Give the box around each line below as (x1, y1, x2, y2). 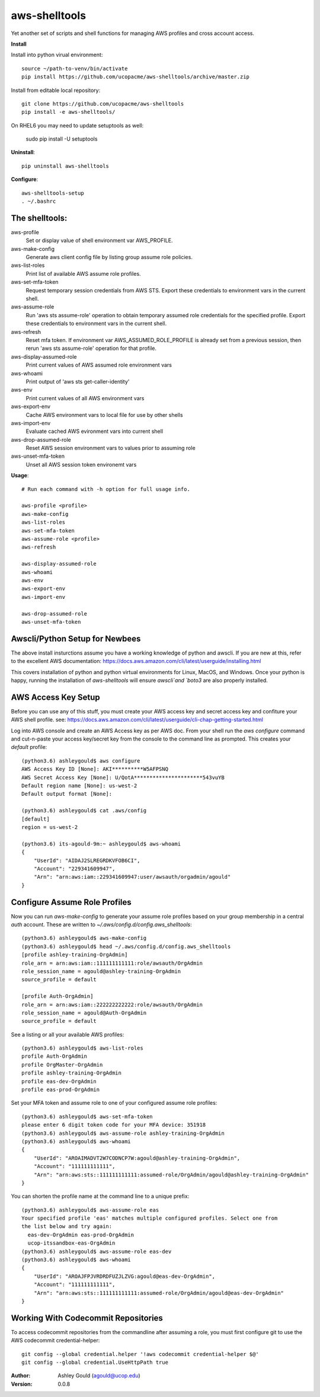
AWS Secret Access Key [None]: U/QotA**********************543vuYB (21, 774, 225, 781)
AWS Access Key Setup (11, 692, 100, 702)
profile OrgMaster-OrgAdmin (21, 1061, 103, 1068)
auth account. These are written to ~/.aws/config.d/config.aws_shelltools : (11, 921, 192, 928)
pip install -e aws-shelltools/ (21, 109, 116, 116)
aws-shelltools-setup (21, 190, 84, 196)
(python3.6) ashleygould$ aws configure (21, 757, 140, 764)
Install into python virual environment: (11, 51, 103, 59)
